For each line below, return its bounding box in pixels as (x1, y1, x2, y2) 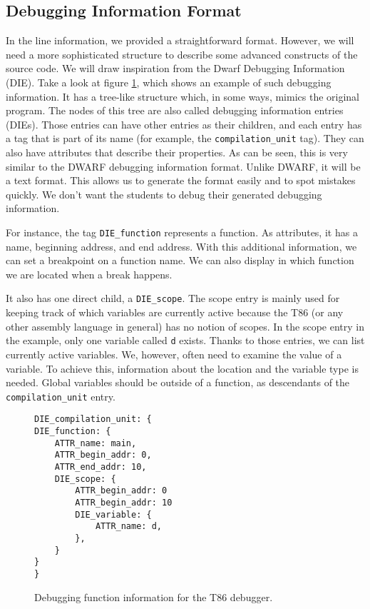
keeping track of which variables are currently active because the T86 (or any (6, 305, 344, 320)
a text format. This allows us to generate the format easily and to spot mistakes (6, 173, 356, 188)
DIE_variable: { (75, 509, 152, 520)
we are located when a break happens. (6, 266, 173, 281)
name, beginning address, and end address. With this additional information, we (6, 238, 357, 253)
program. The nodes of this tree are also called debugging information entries (6, 103, 344, 118)
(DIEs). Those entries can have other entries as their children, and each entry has (6, 116, 362, 131)
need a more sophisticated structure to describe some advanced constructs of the (6, 46, 358, 61)
